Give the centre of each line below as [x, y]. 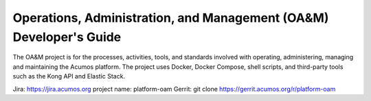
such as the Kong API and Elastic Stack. [69, 76]
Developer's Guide [67, 37]
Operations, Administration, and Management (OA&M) [171, 18]
